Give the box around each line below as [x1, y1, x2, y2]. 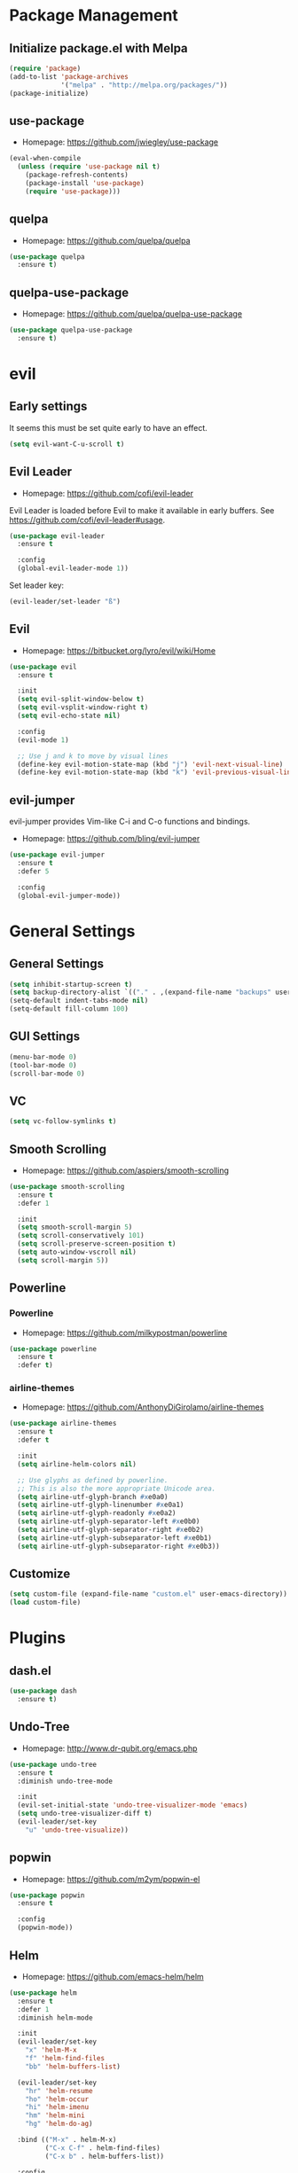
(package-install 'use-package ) [25, 178, 145, 187]
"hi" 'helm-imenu [25, 2103, 90, 2112]
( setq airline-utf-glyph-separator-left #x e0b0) [17, 1517, 200, 1526]
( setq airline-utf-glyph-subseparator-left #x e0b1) [17, 1533, 213, 1543]
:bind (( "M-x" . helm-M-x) [17, 2136, 117, 2145]
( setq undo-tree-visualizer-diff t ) [17, 1810, 153, 1818]
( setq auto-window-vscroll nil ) [17, 1247, 137, 1257]
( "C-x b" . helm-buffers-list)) [44, 2152, 165, 2161]
